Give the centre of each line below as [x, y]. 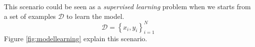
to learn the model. [95, 16]
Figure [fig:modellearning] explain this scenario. [76, 39]
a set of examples [30, 16]
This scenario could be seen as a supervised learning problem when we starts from [127, 6]
